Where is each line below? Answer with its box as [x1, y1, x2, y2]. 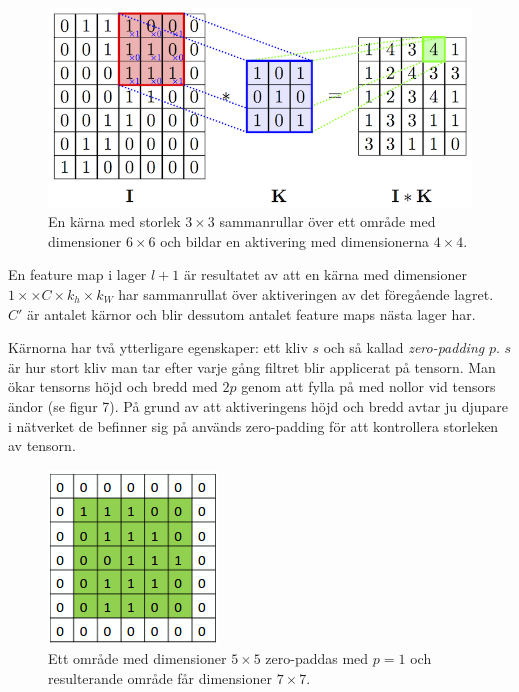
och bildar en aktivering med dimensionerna [160, 230, 430, 251]
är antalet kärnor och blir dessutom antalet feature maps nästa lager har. [27, 303, 476, 324]
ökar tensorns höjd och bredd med [8, 376, 218, 397]
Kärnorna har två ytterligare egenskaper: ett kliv [8, 337, 308, 358]
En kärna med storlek [48, 211, 181, 232]
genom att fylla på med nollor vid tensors [241, 376, 496, 397]
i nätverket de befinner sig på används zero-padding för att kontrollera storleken [8, 415, 499, 436]
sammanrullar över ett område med [219, 211, 436, 232]
